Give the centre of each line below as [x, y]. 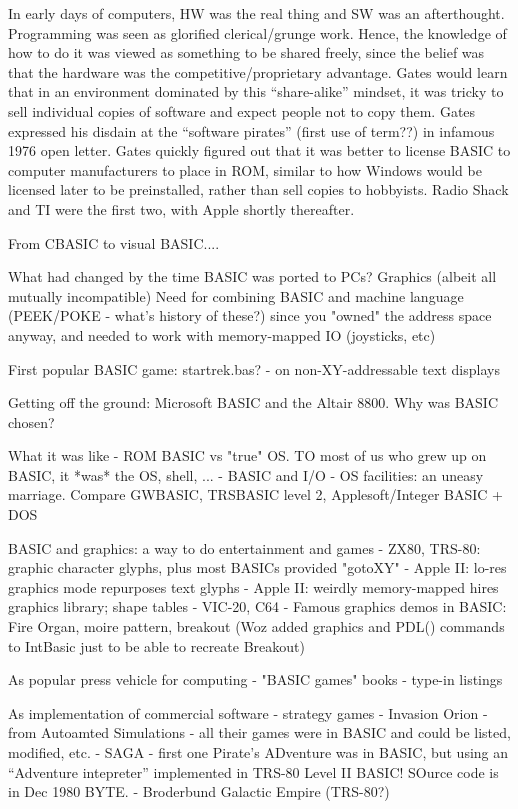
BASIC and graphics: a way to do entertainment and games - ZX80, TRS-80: [244, 547]
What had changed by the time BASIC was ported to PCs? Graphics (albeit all [252, 276]
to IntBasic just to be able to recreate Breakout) [156, 645]
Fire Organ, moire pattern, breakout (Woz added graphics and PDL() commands [256, 626]
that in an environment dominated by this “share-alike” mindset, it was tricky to [256, 91]
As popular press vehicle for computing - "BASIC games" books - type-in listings [255, 679]
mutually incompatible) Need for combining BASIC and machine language [236, 295]
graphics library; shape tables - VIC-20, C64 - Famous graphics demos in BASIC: [257, 606]
